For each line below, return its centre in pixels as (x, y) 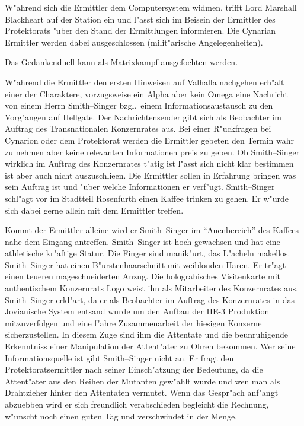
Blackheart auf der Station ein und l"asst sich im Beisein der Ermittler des (140, 19)
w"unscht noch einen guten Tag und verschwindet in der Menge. (121, 416)
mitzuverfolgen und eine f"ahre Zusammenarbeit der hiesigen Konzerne (133, 322)
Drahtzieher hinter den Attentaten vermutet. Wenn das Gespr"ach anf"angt (142, 392)
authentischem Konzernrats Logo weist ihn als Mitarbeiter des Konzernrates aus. (152, 288)
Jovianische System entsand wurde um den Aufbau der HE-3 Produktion (137, 311)
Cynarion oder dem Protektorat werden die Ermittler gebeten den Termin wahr (150, 140)
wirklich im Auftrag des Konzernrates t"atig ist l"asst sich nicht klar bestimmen (149, 163)
